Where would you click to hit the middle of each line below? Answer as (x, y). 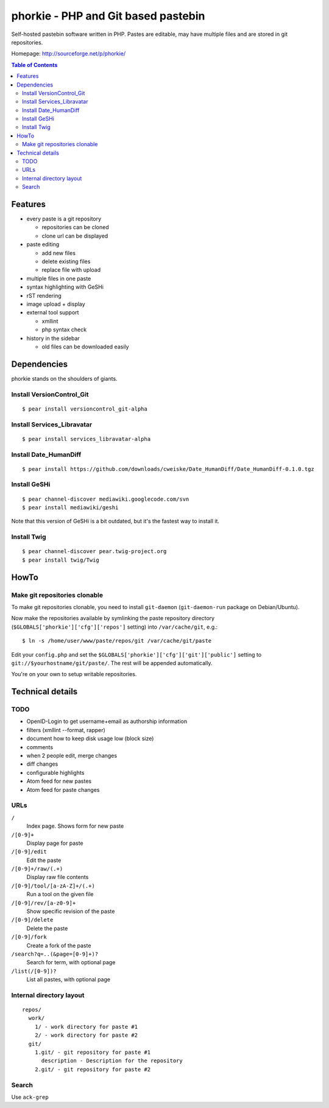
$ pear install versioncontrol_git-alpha (85, 409)
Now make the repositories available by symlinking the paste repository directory (113, 618)
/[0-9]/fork (29, 937)
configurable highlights (55, 772)
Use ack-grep (30, 1097)
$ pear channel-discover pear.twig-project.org (94, 552)
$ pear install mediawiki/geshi (70, 508)
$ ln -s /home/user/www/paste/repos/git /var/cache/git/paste (117, 641)
